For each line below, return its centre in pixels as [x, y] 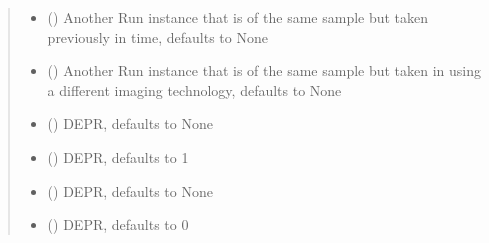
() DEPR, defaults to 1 [118, 156]
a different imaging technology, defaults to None [194, 89]
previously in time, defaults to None [157, 36]
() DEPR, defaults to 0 [118, 224]
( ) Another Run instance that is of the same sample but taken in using [264, 70]
